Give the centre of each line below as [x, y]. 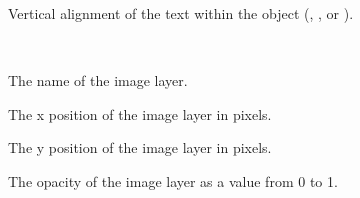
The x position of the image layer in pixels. [140, 113]
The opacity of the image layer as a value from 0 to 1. [173, 180]
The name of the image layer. [98, 80]
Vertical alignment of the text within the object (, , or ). [181, 13]
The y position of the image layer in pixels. [140, 147]
